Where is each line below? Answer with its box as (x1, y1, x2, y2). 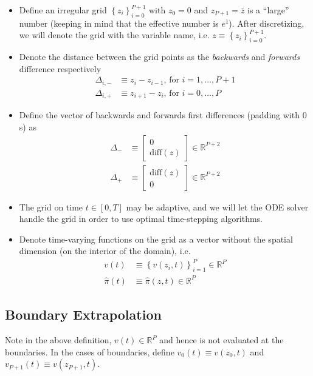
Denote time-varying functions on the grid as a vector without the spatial (19, 232, 293, 245)
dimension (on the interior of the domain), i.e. (19, 244, 191, 257)
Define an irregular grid (19, 4, 107, 16)
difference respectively (19, 62, 101, 75)
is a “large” (247, 4, 289, 16)
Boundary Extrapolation (5, 305, 162, 324)
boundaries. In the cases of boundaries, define (5, 345, 174, 358)
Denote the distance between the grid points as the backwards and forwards (19, 50, 300, 63)
